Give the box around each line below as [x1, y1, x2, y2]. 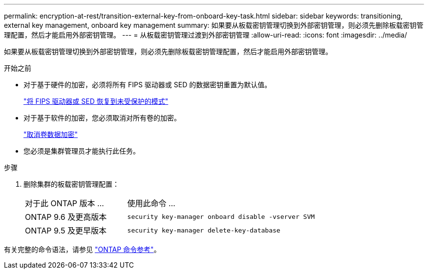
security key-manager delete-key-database [127, 226, 280, 234]
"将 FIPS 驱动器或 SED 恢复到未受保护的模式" [23, 97, 169, 105]
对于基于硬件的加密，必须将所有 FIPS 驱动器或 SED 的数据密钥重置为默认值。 [23, 80, 272, 89]
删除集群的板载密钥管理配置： [23, 180, 119, 188]
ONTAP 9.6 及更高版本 [25, 212, 107, 222]
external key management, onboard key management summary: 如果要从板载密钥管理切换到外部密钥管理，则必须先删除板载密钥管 [4, 21, 424, 29]
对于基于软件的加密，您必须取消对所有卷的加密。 [23, 114, 181, 122]
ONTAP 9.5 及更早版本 [25, 226, 107, 235]
